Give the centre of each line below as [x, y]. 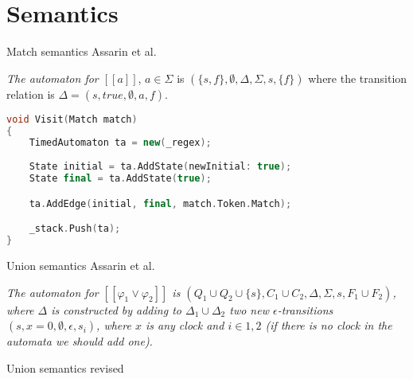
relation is [31, 94]
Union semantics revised [65, 367]
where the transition [358, 78]
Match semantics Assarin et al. [82, 51]
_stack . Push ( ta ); [75, 229]
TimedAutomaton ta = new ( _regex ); [120, 143]
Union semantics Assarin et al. [81, 265]
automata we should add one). [80, 341]
